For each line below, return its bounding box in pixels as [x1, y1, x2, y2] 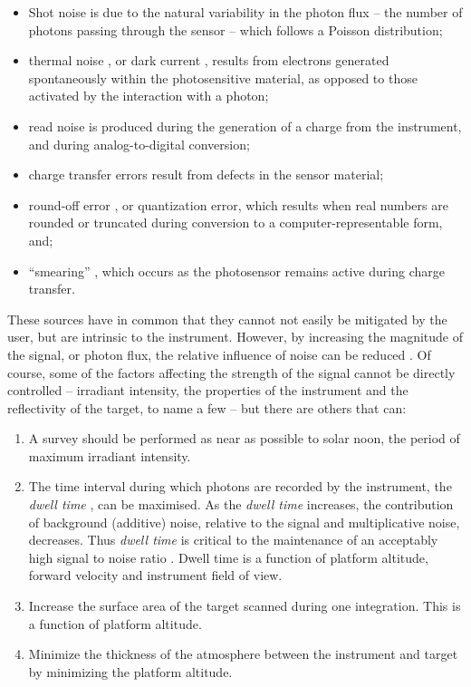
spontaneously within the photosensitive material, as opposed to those [28, 68, 418, 87]
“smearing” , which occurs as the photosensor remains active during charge [28, 261, 445, 280]
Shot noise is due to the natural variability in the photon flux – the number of [28, 3, 463, 21]
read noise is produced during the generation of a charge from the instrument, [28, 116, 462, 135]
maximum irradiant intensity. [28, 446, 191, 465]
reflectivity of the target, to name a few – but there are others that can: [7, 398, 407, 417]
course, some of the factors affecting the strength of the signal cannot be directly [7, 363, 456, 382]
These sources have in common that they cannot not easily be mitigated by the [7, 309, 447, 328]
